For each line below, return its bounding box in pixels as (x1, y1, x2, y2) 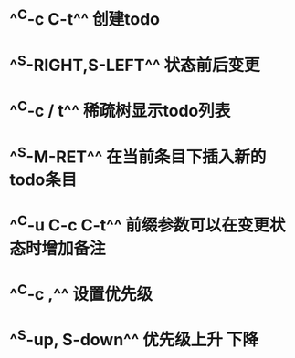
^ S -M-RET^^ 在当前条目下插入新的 (9, 143, 267, 168)
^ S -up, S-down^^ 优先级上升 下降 (9, 326, 258, 351)
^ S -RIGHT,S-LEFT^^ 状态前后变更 (9, 51, 260, 76)
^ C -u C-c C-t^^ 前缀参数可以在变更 (9, 211, 269, 236)
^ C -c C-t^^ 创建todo (9, 5, 161, 30)
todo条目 (9, 169, 78, 190)
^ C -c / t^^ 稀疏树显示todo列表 (9, 97, 231, 121)
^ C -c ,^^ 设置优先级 (9, 280, 153, 305)
